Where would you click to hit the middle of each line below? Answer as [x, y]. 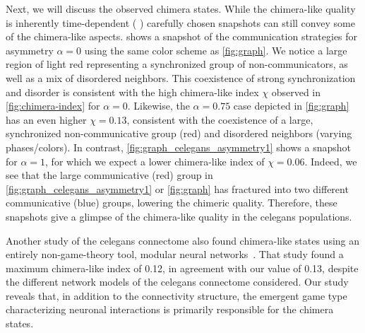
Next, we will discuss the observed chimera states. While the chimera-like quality [181, 8]
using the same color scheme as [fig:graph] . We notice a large [216, 50]
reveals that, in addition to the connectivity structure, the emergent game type [176, 295]
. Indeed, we [331, 161]
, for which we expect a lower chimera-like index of [155, 161]
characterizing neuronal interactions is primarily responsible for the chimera [170, 309]
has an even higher [46, 119]
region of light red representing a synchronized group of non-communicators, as [177, 64]
